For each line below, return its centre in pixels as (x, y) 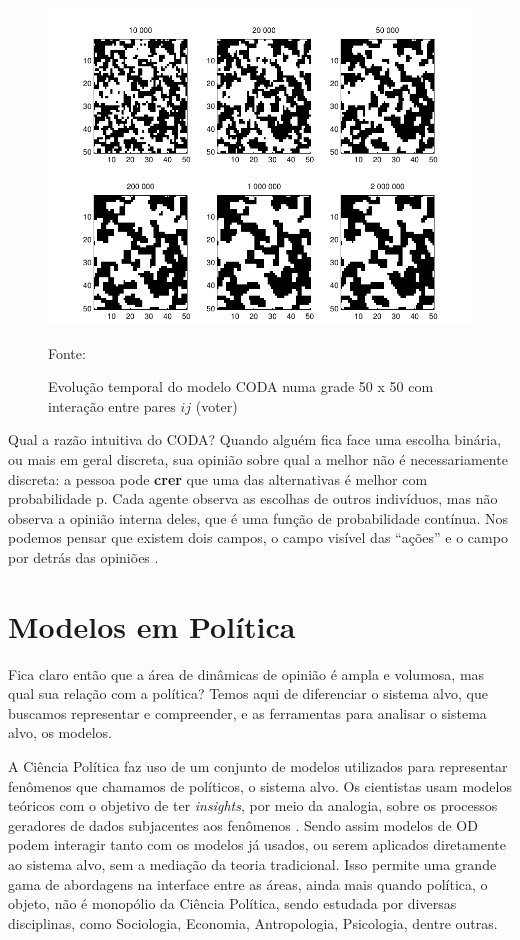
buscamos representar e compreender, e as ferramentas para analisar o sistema (247, 712)
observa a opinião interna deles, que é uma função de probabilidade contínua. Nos (258, 517)
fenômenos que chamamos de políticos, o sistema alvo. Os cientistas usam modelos (260, 785)
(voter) (216, 405)
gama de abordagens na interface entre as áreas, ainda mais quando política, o (248, 883)
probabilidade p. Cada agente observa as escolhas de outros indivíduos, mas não (253, 498)
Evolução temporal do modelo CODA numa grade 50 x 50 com (241, 386)
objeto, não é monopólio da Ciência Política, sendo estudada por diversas (232, 903)
